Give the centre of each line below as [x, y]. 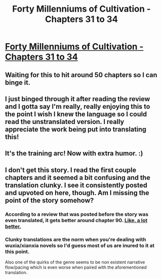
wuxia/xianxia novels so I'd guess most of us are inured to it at [80, 245]
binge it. [18, 82]
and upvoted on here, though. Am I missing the [77, 193]
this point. [17, 251]
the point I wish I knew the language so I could [76, 114]
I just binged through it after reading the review [78, 99]
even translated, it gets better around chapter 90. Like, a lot [76, 220]
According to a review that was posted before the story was [77, 214]
